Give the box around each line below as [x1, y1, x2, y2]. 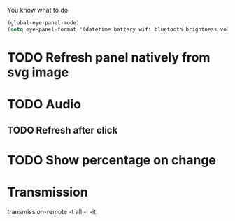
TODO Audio [7, 97, 82, 113]
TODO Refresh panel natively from [7, 49, 211, 65]
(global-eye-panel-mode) [7, 20, 80, 27]
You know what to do [7, 6, 69, 14]
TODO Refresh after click [7, 124, 118, 136]
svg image [7, 64, 69, 80]
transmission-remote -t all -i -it [7, 207, 97, 215]
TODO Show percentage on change [7, 152, 217, 168]
